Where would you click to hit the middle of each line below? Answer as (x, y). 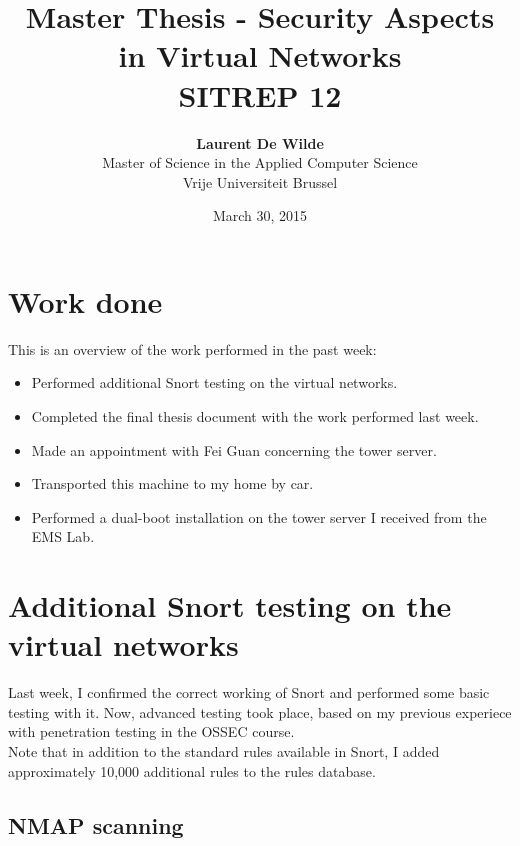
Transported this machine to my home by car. (172, 483)
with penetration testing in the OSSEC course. (151, 731)
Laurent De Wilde (260, 142)
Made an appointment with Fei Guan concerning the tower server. (234, 449)
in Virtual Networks (260, 55)
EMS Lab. (63, 536)
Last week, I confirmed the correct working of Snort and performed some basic (249, 692)
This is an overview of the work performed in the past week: (192, 348)
